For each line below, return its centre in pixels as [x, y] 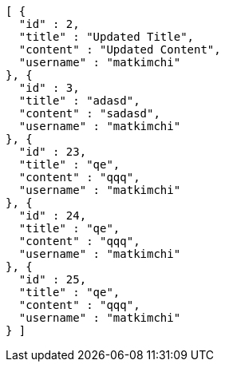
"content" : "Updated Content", [120, 49]
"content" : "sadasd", [89, 113]
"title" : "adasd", [79, 101]
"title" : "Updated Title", [107, 37]
